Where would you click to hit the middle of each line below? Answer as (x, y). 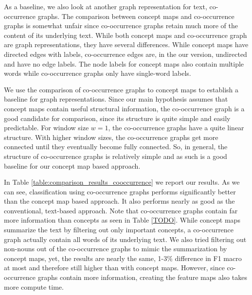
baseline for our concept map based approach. (72, 165)
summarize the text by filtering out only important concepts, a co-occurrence (119, 230)
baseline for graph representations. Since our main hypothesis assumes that (116, 99)
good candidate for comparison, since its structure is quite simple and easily (117, 118)
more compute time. (34, 286)
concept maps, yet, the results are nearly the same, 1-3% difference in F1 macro (123, 258)
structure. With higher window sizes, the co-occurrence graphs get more (111, 137)
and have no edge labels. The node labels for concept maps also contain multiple (124, 63)
